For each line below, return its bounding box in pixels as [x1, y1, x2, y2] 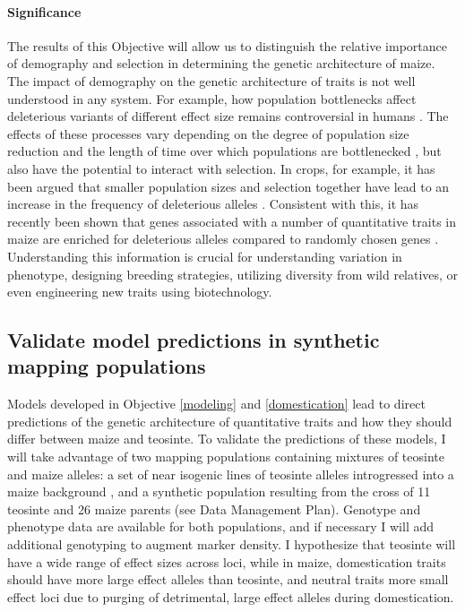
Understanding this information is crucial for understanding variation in [7, 246, 402, 265]
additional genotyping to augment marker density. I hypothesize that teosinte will [7, 535, 456, 554]
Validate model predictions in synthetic [7, 326, 380, 354]
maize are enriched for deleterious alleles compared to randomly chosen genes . [7, 229, 439, 248]
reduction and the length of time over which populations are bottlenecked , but [7, 142, 442, 160]
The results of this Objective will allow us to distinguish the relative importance [7, 36, 447, 55]
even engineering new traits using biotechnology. [7, 282, 272, 301]
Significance [7, 2, 82, 21]
